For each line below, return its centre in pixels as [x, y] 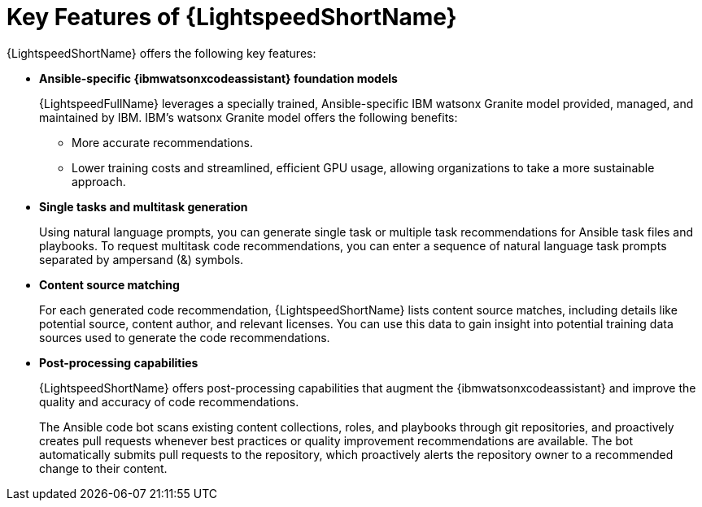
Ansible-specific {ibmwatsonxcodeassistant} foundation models [218, 78]
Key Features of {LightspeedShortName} [232, 17]
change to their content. [103, 468]
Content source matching [109, 284]
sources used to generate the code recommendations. [185, 337]
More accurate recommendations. [163, 142]
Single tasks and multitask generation [144, 206]
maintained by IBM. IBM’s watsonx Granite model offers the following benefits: [249, 117]
